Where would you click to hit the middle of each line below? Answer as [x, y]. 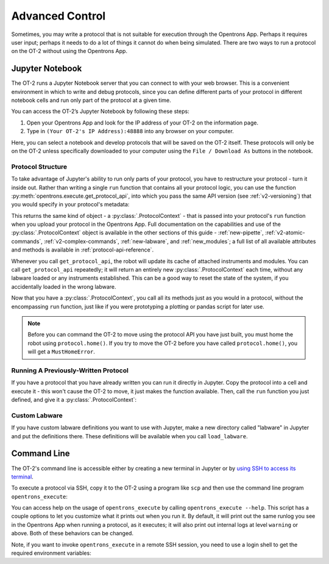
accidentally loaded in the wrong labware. [64, 286]
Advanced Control [58, 16]
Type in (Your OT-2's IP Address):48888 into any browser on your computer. [130, 131]
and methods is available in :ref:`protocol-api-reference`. [83, 250]
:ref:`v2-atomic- [285, 233]
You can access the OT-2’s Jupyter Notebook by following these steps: [100, 111]
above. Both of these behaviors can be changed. [73, 533]
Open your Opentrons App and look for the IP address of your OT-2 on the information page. [143, 123]
